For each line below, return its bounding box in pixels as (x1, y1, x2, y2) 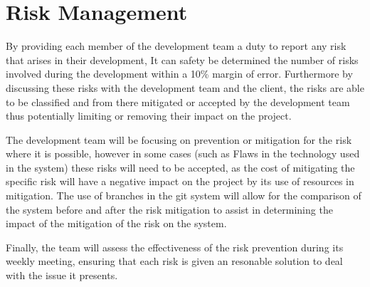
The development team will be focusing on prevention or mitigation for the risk (6, 132, 352, 147)
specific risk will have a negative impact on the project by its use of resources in (6, 174, 354, 189)
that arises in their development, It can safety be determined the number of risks (6, 52, 359, 67)
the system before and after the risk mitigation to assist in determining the (6, 202, 333, 216)
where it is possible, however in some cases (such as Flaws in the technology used (6, 146, 360, 161)
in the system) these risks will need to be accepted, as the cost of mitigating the (6, 160, 355, 174)
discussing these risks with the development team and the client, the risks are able (6, 80, 364, 95)
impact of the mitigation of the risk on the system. (6, 216, 227, 231)
